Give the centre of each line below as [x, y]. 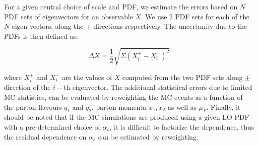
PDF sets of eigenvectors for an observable [68, 16]
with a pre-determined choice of [52, 126]
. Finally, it [224, 107]
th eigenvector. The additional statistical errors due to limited [158, 87]
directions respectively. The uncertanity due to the [170, 26]
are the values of [87, 77]
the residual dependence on [45, 136]
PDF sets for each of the [212, 16]
